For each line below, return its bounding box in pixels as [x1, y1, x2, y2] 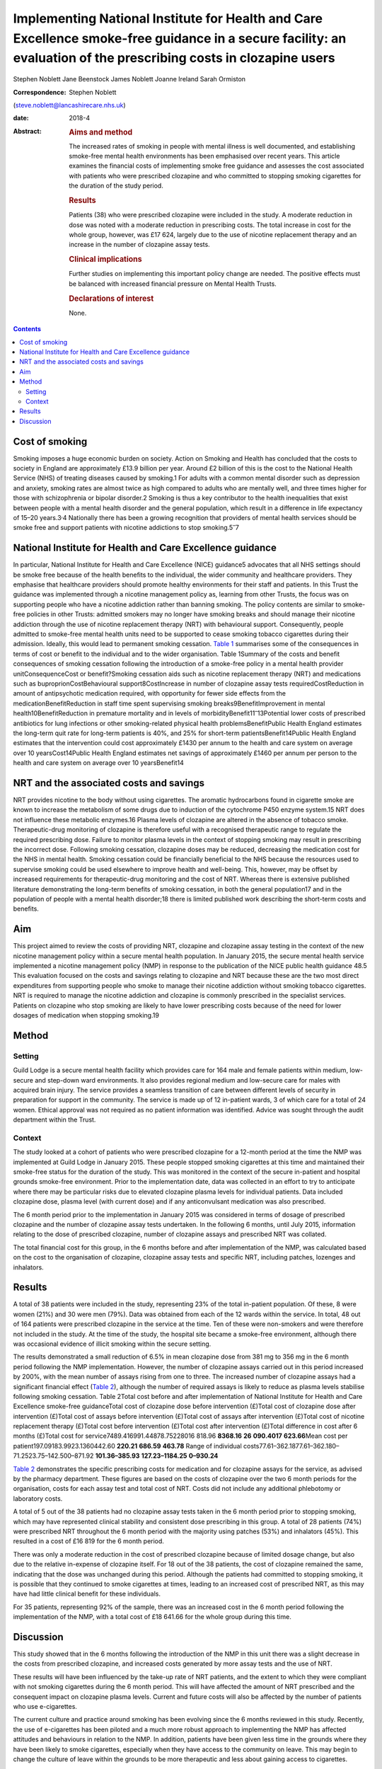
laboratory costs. [13, 1494, 63, 1503]
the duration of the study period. [69, 181, 164, 190]
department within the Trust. [13, 1115, 96, 1124]
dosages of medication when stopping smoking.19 [13, 1010, 159, 1019]
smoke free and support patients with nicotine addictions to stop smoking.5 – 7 [13, 522, 240, 532]
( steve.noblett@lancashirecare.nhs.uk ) [13, 100, 127, 109]
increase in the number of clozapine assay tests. [69, 241, 210, 249]
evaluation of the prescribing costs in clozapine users [13, 50, 335, 67]
